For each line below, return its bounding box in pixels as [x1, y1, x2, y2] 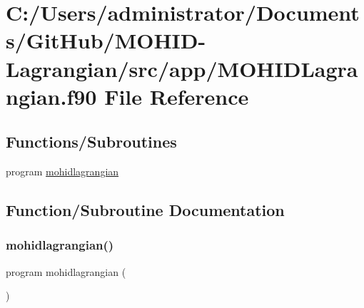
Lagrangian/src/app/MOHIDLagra [6, 53, 358, 83]
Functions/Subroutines [6, 130, 177, 153]
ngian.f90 [6, 81, 97, 111]
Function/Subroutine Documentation [6, 199, 285, 221]
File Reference [104, 81, 249, 111]
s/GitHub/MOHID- [6, 26, 206, 55]
